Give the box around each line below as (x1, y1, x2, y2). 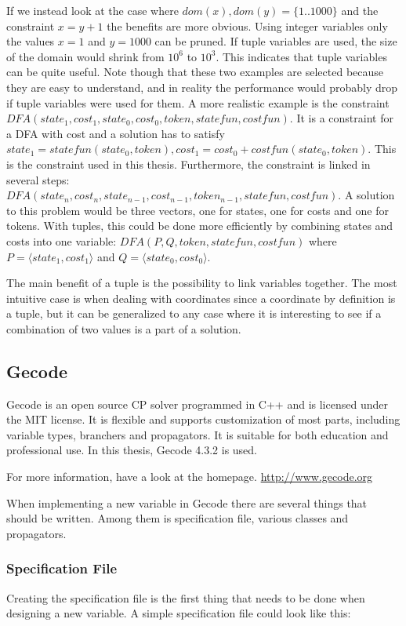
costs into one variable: (6, 232, 117, 249)
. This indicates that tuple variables (216, 48, 387, 64)
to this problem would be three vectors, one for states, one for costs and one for (6, 202, 389, 218)
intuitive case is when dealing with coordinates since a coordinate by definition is (6, 289, 396, 306)
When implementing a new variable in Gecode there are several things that (6, 494, 368, 511)
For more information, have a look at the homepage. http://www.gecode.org (6, 468, 373, 485)
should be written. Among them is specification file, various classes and (6, 510, 349, 526)
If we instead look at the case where (6, 2, 179, 18)
